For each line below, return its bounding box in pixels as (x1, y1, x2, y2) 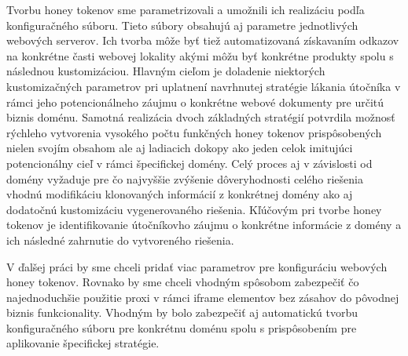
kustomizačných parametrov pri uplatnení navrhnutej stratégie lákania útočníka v (6, 78, 401, 94)
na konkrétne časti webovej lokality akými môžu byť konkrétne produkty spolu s (6, 47, 394, 64)
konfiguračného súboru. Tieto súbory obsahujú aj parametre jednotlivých (6, 16, 358, 33)
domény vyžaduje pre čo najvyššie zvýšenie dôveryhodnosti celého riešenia (6, 170, 363, 187)
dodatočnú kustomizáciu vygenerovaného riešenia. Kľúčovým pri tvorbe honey (6, 201, 382, 217)
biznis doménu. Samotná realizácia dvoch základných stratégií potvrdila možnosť (6, 109, 395, 125)
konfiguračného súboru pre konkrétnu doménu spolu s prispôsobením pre (6, 319, 357, 336)
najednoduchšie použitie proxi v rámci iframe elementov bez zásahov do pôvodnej (6, 289, 399, 305)
